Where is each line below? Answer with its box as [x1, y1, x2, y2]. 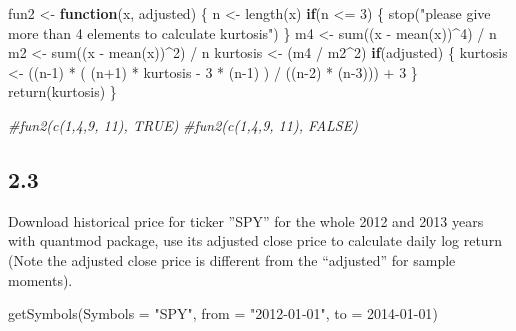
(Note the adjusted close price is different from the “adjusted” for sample [8, 249, 456, 270]
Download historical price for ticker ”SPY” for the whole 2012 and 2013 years [8, 210, 484, 231]
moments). [8, 269, 73, 290]
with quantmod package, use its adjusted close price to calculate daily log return [8, 230, 502, 251]
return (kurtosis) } [8, 81, 117, 102]
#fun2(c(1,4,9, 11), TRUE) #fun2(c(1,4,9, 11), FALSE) [8, 114, 358, 135]
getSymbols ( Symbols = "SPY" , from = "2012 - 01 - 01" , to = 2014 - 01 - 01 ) [8, 303, 438, 324]
